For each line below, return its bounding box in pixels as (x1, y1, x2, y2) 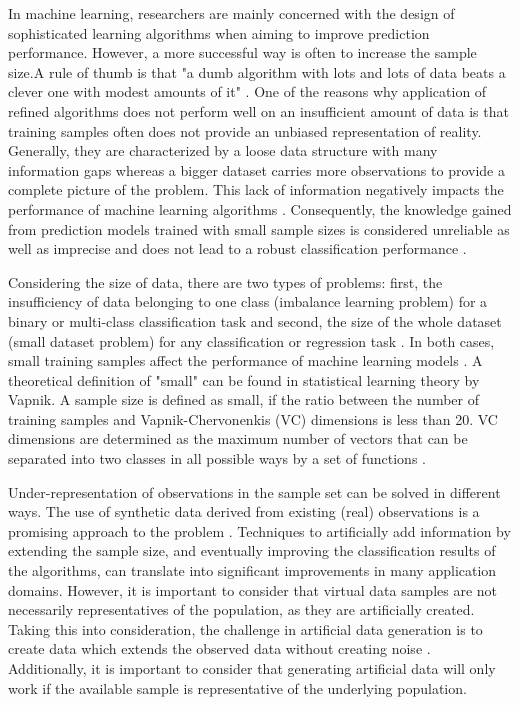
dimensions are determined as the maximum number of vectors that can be (8, 428, 468, 449)
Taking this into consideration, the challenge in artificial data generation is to (8, 618, 483, 639)
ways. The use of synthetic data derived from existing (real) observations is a (8, 501, 480, 522)
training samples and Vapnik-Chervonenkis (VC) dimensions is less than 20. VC (8, 408, 498, 429)
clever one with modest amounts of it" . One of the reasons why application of (8, 81, 487, 102)
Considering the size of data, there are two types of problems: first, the (8, 271, 443, 292)
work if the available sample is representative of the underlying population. (8, 677, 467, 698)
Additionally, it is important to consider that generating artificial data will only (8, 658, 496, 678)
